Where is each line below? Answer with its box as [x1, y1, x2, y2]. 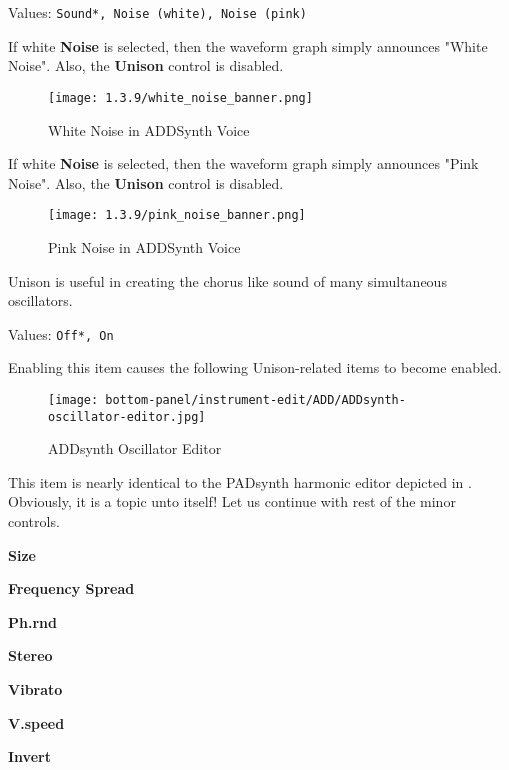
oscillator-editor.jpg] [48, 409, 206, 424]
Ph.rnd [8, 611, 57, 632]
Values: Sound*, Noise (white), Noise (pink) [8, 2, 307, 22]
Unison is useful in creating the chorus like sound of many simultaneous [8, 270, 447, 291]
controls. [8, 511, 60, 532]
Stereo [8, 645, 53, 666]
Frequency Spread [8, 578, 135, 599]
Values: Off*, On [8, 323, 114, 344]
